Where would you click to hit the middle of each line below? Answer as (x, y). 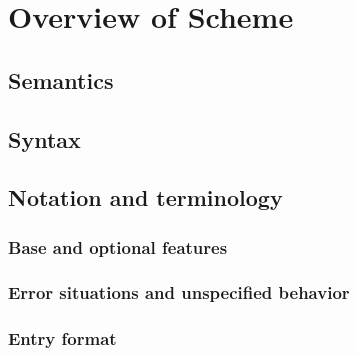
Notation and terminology (145, 197)
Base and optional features (118, 246)
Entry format (62, 338)
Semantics (61, 79)
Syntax (44, 138)
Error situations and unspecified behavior (179, 292)
